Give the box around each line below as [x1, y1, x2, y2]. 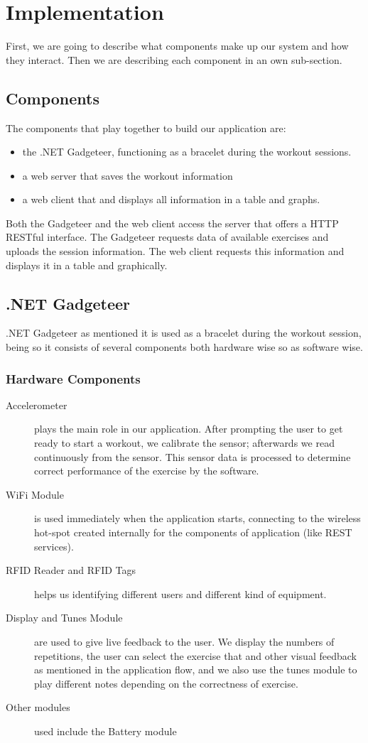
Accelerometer [6, 397, 67, 412]
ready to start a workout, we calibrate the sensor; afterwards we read [34, 435, 335, 450]
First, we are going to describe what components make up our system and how [6, 38, 349, 53]
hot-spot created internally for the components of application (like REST [34, 525, 352, 540]
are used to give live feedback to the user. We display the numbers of [34, 634, 335, 649]
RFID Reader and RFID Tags [6, 563, 136, 577]
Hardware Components [6, 369, 141, 387]
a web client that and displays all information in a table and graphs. [22, 192, 320, 207]
